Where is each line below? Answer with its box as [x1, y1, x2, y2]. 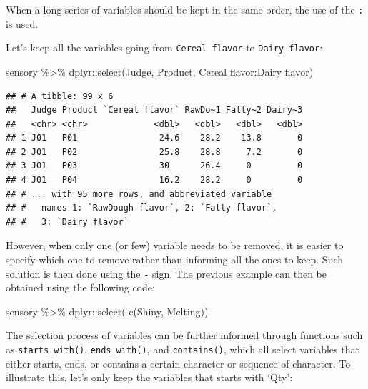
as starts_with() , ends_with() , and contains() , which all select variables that [6, 342, 359, 357]
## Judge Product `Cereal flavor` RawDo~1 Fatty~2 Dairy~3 [6, 105, 303, 116]
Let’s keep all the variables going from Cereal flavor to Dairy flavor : [6, 40, 323, 55]
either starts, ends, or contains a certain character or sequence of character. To [6, 355, 351, 370]
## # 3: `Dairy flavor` [6, 216, 129, 227]
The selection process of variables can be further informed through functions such [6, 328, 363, 343]
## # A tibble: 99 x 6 [6, 91, 114, 101]
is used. [6, 16, 39, 31]
